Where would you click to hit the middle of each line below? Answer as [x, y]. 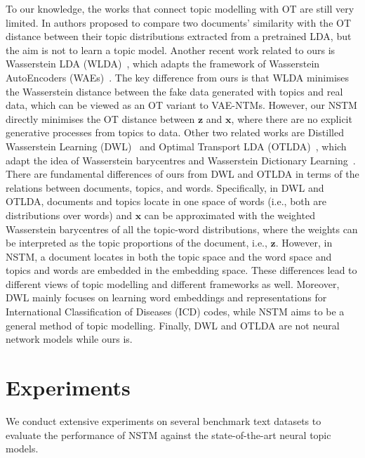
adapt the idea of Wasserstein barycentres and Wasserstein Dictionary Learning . [181, 160]
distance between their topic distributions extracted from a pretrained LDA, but [179, 36]
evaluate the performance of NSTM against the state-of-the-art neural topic [168, 434]
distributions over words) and [69, 215]
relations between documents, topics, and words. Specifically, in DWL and [165, 187]
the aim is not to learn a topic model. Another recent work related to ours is [171, 50]
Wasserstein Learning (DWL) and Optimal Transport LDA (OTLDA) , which [176, 146]
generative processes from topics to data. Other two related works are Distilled [175, 132]
